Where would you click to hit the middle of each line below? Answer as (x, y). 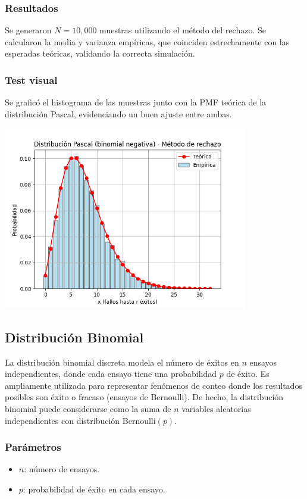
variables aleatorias (216, 408)
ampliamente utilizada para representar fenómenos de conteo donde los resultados (153, 385)
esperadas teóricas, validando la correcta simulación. (100, 53)
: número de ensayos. (62, 469)
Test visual (31, 79)
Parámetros (33, 447)
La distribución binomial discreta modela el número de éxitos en (122, 362)
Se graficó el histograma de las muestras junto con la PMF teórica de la (136, 102)
